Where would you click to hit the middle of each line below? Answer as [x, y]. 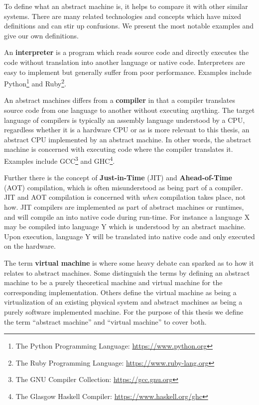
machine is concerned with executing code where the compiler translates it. [119, 149]
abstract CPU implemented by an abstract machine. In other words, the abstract [128, 139]
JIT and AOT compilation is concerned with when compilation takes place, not [125, 197]
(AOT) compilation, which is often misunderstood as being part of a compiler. [124, 187]
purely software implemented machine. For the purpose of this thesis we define [124, 311]
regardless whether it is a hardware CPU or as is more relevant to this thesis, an [127, 130]
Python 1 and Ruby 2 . [35, 83]
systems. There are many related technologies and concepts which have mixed [123, 16]
